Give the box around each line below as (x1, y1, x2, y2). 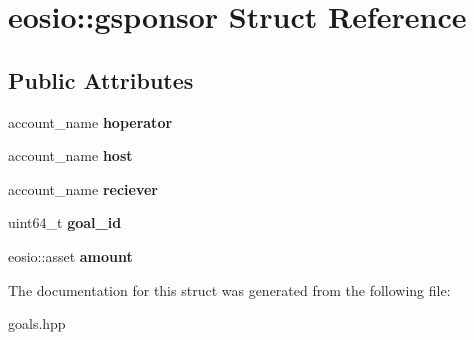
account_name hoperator (8, 111, 173, 132)
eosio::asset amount (8, 245, 133, 266)
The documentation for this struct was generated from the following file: (8, 279, 451, 300)
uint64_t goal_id (8, 212, 122, 233)
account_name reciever (8, 178, 158, 199)
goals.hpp (8, 313, 66, 334)
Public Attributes (8, 64, 194, 95)
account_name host (8, 145, 133, 166)
